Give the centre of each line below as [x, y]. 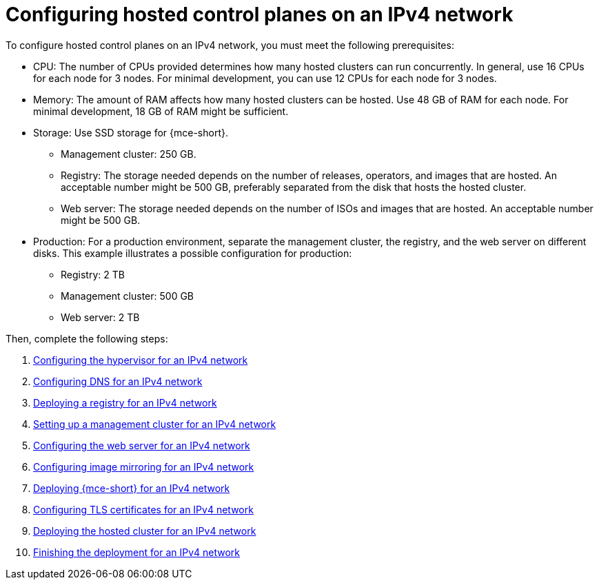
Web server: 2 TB [100, 317]
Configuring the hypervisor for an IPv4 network [141, 360]
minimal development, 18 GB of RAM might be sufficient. [161, 111]
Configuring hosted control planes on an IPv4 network [260, 14]
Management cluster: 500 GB [128, 296]
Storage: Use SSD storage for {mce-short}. [131, 132]
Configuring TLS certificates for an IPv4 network [143, 509]
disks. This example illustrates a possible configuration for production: [193, 253]
